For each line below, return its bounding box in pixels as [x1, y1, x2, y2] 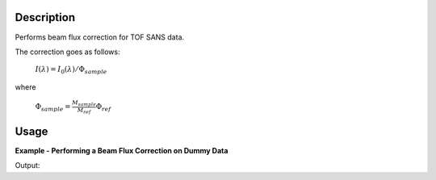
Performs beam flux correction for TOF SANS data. [15, 32, 185, 42]
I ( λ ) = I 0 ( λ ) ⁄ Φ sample [35, 65, 107, 76]
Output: [15, 161, 40, 170]
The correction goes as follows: [15, 47, 120, 57]
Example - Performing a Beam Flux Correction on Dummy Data [15, 145, 228, 155]
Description [15, 10, 76, 24]
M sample [71, 99, 97, 108]
